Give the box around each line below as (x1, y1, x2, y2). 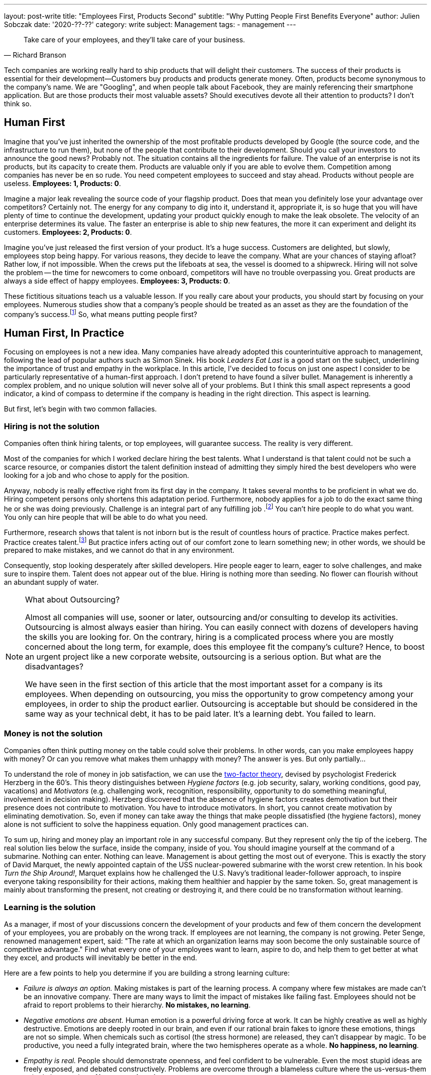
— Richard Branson (4, 51, 66, 59)
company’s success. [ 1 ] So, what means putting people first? (4, 308, 197, 318)
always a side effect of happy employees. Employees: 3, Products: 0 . (4, 276, 230, 285)
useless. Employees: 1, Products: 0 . (4, 179, 121, 188)
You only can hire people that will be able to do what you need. (4, 512, 208, 521)
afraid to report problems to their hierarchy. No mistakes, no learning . (24, 1000, 251, 1009)
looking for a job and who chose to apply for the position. (4, 471, 189, 480)
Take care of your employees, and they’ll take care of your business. (24, 35, 245, 44)
